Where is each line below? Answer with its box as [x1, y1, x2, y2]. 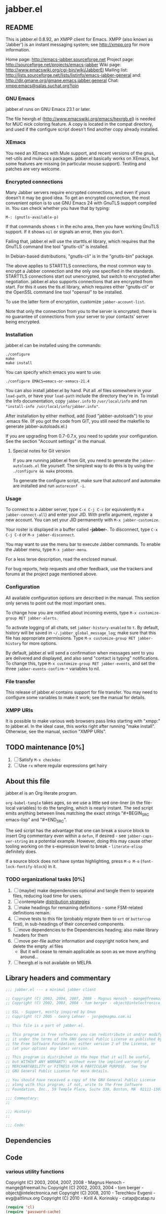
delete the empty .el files [12, 943, 64, 949]
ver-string [5, 839, 28, 844]
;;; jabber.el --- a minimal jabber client [5, 987, 97, 992]
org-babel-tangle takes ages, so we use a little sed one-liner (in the [5, 800, 143, 806]
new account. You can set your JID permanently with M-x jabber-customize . [5, 517, 160, 523]
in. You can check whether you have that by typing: [5, 205, 110, 211]
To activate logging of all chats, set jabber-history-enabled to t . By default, [5, 624, 159, 630]
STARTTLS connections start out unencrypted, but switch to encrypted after [5, 273, 161, 279]
